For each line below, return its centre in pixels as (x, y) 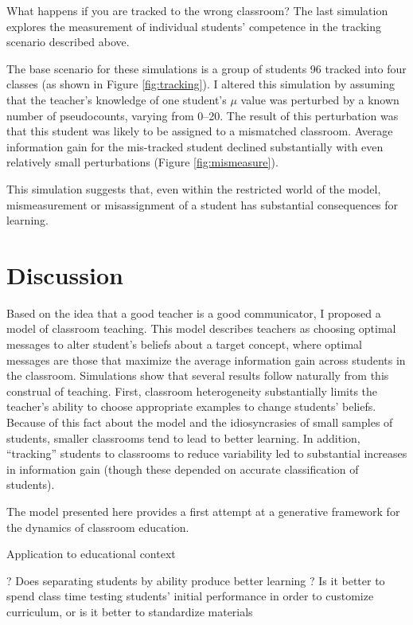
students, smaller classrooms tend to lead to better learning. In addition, (183, 437)
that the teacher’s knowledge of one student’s (117, 99)
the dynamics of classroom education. (98, 527)
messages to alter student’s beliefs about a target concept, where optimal (184, 344)
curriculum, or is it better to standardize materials (130, 611)
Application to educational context (91, 554)
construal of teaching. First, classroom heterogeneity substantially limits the (192, 391)
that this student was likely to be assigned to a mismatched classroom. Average (200, 131)
